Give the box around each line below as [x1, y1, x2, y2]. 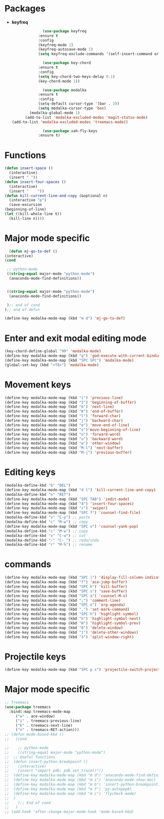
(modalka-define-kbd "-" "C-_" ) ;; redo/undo [4, 537, 99, 543]
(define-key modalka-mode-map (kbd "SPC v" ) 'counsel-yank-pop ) [4, 524, 139, 529]
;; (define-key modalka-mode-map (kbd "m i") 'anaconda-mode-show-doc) [4, 777, 156, 783]
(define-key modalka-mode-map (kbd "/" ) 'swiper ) [4, 506, 108, 511]
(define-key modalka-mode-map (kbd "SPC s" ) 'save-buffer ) [4, 589, 128, 593]
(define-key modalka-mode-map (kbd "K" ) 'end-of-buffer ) [4, 409, 123, 414]
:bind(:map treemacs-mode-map [9, 709, 70, 714]
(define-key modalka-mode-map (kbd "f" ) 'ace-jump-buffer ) [4, 580, 128, 585]
